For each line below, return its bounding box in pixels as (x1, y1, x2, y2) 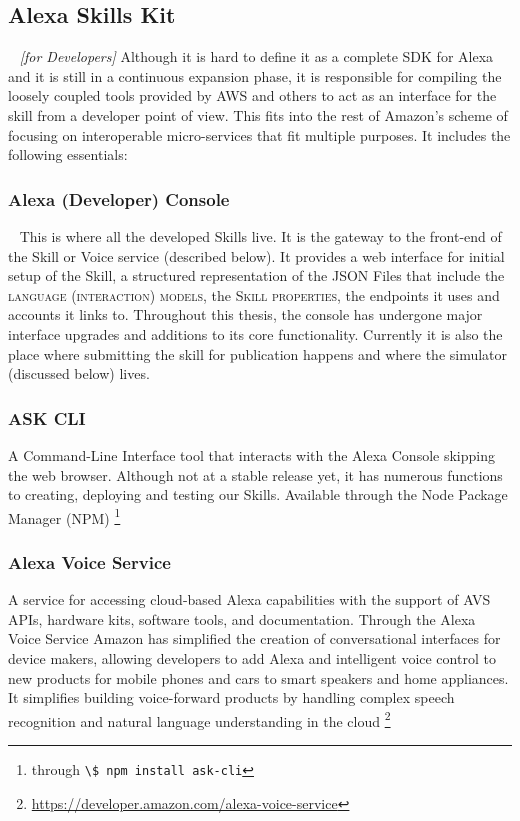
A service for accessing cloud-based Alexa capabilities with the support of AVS (8, 589, 491, 610)
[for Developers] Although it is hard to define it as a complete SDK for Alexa (19, 46, 494, 67)
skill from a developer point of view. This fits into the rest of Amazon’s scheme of (8, 104, 508, 125)
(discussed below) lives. (8, 363, 150, 384)
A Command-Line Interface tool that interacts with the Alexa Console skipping (8, 444, 495, 465)
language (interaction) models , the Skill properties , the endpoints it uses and (8, 284, 500, 305)
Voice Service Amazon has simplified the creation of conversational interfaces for (8, 628, 501, 649)
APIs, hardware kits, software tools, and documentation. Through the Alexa (8, 608, 476, 629)
